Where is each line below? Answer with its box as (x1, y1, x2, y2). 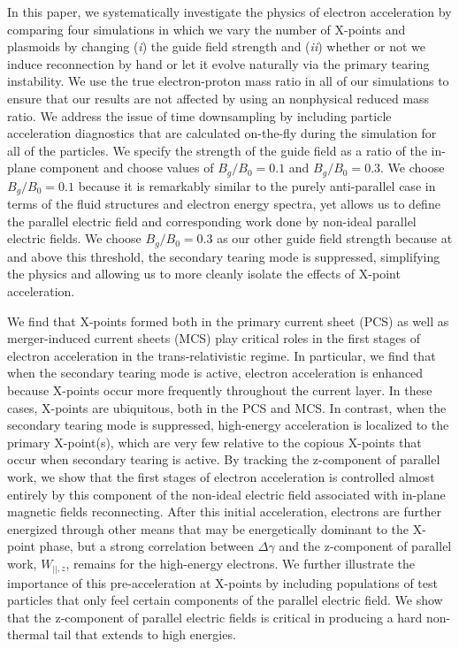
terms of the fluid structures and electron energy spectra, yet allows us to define (7, 195, 440, 213)
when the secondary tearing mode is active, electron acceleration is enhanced (7, 363, 424, 382)
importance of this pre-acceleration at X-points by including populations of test (7, 573, 438, 592)
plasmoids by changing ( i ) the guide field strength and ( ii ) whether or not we (7, 37, 425, 56)
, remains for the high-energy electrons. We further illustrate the (65, 554, 416, 572)
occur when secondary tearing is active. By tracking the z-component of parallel (7, 450, 440, 469)
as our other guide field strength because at (217, 229, 453, 248)
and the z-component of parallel (279, 537, 452, 555)
